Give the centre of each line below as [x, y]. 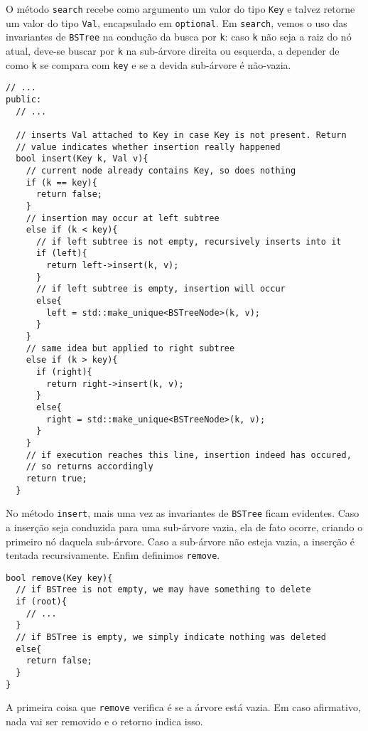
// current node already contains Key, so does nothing [161, 170]
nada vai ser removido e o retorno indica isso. [104, 721]
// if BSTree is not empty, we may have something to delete [163, 590]
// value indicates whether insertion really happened [148, 147]
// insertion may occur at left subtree [123, 218]
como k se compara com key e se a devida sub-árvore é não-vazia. [148, 64]
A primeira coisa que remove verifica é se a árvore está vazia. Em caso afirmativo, [183, 707]
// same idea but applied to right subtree [130, 348]
